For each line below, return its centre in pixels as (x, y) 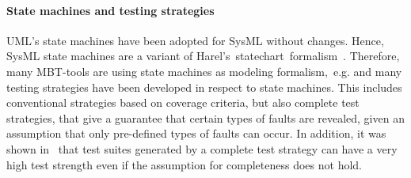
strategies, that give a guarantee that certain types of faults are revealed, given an (205, 117)
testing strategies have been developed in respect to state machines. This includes (204, 87)
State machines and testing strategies (110, 10)
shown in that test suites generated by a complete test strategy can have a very (202, 148)
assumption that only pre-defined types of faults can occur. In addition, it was (196, 133)
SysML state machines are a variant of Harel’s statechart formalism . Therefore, (203, 56)
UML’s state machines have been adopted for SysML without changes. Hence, (195, 40)
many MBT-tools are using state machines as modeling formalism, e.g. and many (204, 71)
